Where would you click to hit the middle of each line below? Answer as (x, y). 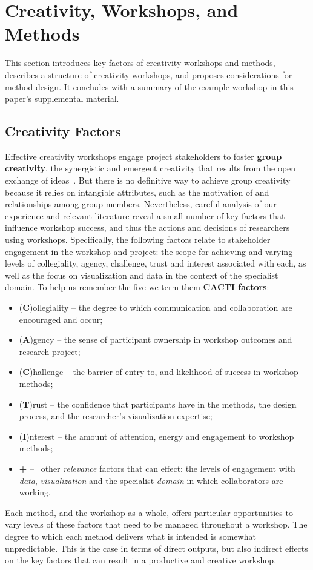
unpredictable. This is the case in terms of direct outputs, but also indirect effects (156, 548)
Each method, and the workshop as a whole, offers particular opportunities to (149, 512)
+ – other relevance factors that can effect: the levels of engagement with (157, 468)
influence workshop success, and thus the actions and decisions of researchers (147, 227)
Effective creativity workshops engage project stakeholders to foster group (143, 156)
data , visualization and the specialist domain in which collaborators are (151, 480)
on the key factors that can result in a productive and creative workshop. (141, 560)
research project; (50, 351)
